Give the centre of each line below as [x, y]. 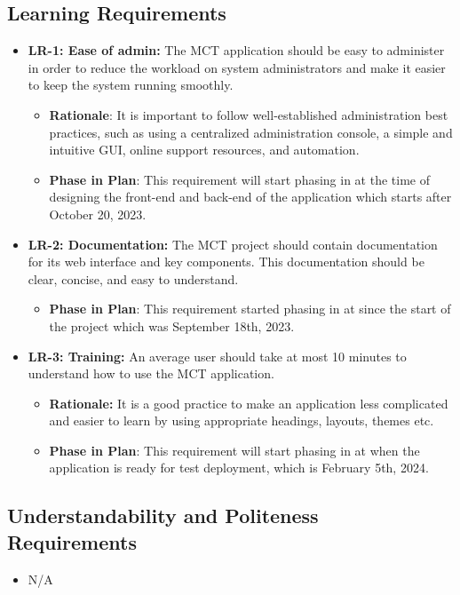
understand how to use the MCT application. [151, 373]
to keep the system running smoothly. [131, 85]
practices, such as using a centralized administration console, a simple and [251, 132]
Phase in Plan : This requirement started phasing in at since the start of [250, 309]
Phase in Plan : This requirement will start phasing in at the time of [239, 179]
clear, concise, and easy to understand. [133, 278]
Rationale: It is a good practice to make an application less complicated [249, 403]
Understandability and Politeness [163, 516]
